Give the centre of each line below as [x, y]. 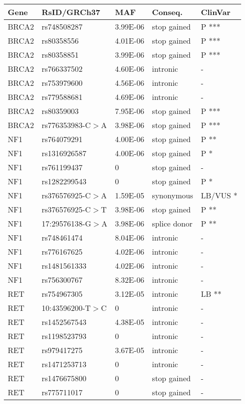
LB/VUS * [219, 195]
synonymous [173, 195]
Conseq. [167, 12]
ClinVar [216, 12]
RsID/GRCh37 [71, 12]
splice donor [172, 223]
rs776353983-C [66, 125]
